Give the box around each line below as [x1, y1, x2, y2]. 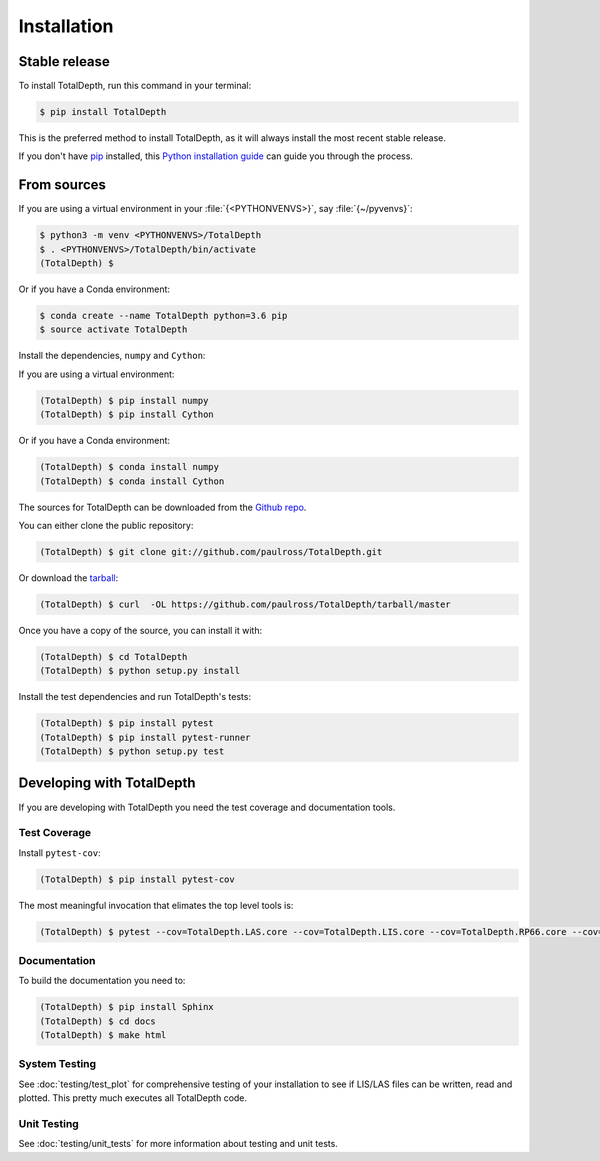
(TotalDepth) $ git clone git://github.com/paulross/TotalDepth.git [39, 546, 383, 557]
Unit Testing [18, 1116, 79, 1130]
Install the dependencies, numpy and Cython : [18, 350, 206, 362]
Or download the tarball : [18, 571, 119, 584]
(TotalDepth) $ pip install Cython [39, 409, 214, 420]
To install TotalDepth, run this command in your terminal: [18, 80, 252, 92]
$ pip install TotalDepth [39, 106, 167, 118]
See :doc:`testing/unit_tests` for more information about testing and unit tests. [18, 1138, 339, 1150]
